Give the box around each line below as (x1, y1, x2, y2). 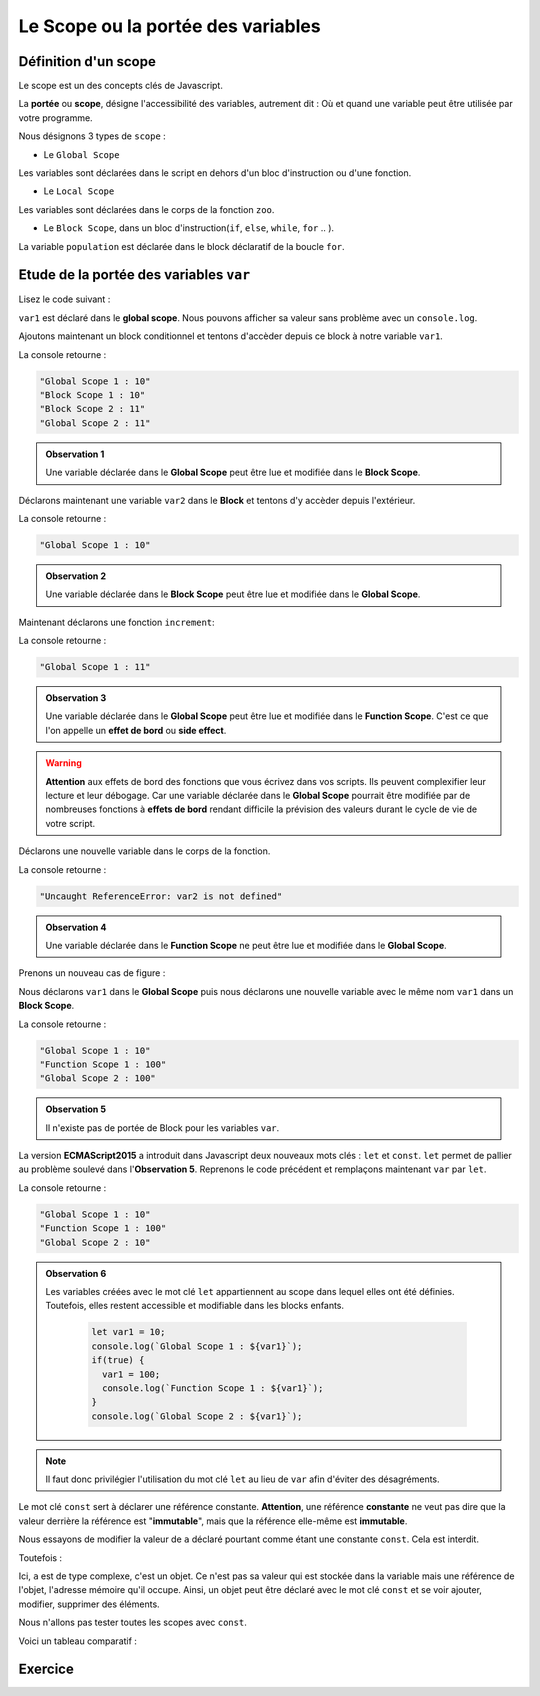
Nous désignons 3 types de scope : (18, 130, 167, 142)
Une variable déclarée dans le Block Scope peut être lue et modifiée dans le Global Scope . (45, 588, 421, 600)
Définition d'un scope (18, 53, 157, 70)
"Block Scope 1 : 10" (39, 390, 146, 401)
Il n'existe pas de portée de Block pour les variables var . (45, 1121, 280, 1134)
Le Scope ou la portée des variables (18, 15, 321, 37)
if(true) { (91, 1355, 145, 1366)
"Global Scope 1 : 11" (39, 661, 151, 673)
